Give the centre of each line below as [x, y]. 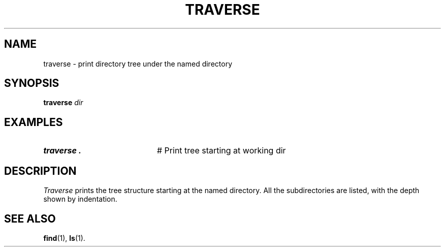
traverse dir [63, 103]
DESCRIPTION [40, 171]
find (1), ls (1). [64, 238]
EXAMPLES [34, 122]
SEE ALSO [30, 218]
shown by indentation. [80, 199]
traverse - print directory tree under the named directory [138, 64]
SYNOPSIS [32, 83]
